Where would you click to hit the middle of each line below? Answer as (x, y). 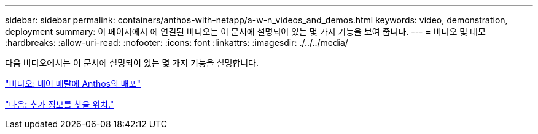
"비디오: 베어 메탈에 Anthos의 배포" (73, 84)
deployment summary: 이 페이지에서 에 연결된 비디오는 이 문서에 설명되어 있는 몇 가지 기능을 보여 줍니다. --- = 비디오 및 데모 (245, 32)
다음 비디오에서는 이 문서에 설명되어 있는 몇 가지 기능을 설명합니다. (132, 63)
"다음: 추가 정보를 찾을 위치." (60, 104)
